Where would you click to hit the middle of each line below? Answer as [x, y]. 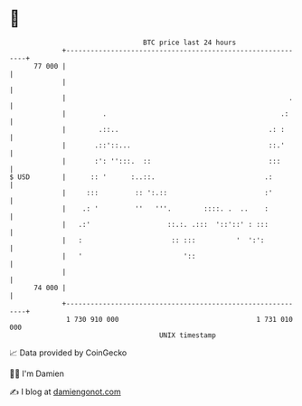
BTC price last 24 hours [190, 42]
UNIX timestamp [188, 335]
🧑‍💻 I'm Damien [37, 373]
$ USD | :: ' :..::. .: [141, 177]
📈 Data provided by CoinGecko [68, 353]
